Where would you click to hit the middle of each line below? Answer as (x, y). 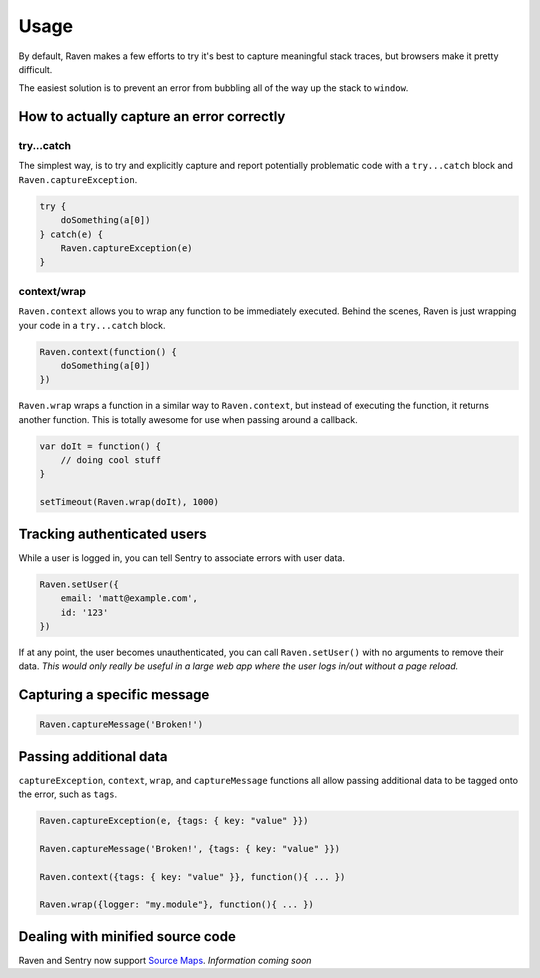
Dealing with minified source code (127, 936)
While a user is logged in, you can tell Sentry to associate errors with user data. (181, 557)
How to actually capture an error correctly (152, 116)
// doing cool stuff (111, 460)
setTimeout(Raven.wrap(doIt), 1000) (129, 502)
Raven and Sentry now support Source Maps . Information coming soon (165, 960)
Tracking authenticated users (112, 533)
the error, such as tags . (68, 794)
